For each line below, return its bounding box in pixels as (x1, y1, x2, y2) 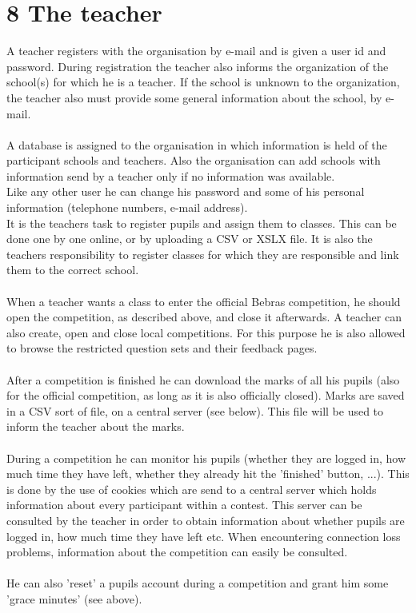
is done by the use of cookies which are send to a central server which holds (6, 480, 377, 497)
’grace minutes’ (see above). (6, 590, 142, 607)
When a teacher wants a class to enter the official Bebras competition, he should (6, 293, 401, 309)
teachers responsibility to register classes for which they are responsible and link (6, 245, 399, 262)
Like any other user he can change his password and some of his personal (6, 183, 365, 200)
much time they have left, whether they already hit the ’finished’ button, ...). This (6, 465, 410, 482)
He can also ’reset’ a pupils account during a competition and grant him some (6, 575, 389, 591)
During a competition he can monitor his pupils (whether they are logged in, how (6, 449, 406, 466)
